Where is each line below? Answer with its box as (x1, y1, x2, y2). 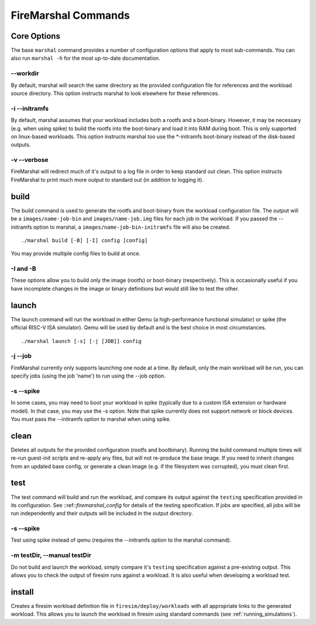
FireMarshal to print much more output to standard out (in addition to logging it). (11, 176, 204, 183)
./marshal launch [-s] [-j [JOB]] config (21, 338, 142, 344)
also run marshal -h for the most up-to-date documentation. (11, 55, 160, 62)
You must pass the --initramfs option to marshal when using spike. (11, 415, 171, 422)
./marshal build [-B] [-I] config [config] (21, 237, 148, 243)
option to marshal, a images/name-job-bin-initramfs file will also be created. (33, 223, 231, 230)
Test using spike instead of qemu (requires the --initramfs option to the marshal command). (11, 536, 232, 544)
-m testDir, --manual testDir (11, 551, 92, 559)
